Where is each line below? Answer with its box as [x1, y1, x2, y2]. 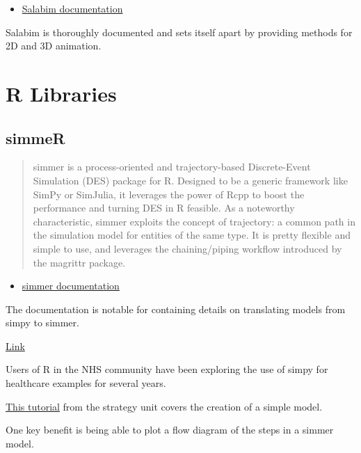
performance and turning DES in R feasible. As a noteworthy [33, 200, 295, 215]
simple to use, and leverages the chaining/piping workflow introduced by [33, 241, 342, 255]
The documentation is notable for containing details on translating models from [6, 301, 346, 316]
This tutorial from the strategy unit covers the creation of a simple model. [6, 399, 323, 413]
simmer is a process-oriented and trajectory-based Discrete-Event [33, 159, 311, 174]
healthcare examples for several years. [6, 376, 166, 390]
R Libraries [6, 79, 117, 107]
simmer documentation [22, 278, 120, 293]
